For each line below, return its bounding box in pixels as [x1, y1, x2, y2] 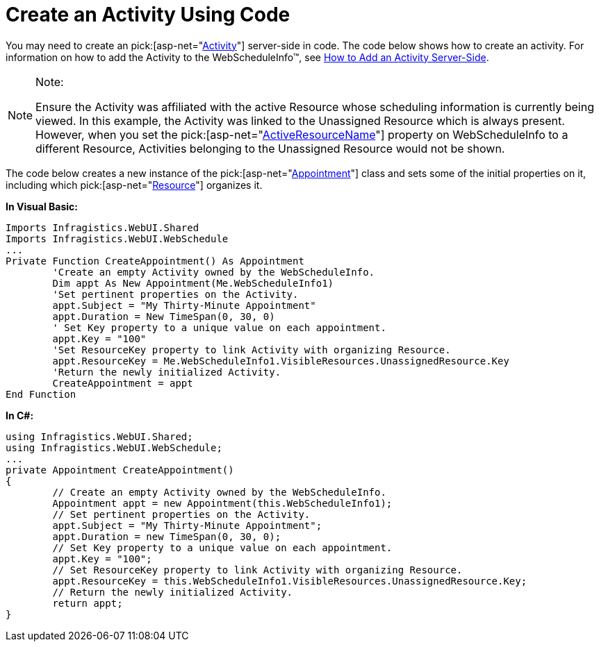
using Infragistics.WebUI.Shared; [6, 430, 193, 442]
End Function [6, 388, 76, 400]
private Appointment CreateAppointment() [6, 464, 234, 476]
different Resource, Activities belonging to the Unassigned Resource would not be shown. [35, 141, 505, 156]
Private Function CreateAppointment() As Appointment [6, 255, 304, 267]
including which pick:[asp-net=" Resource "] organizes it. [6, 178, 263, 191]
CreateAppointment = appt [52, 377, 193, 389]
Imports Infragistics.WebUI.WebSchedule [6, 233, 229, 244]
